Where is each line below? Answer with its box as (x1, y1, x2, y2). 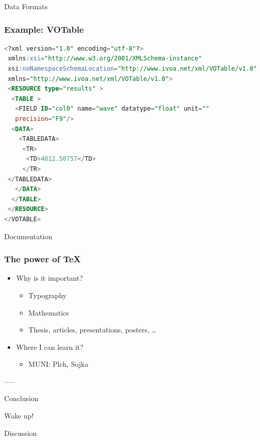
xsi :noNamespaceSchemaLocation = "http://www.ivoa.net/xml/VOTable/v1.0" (8, 65, 257, 72)
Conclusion (4, 393, 38, 404)
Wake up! (4, 410, 34, 421)
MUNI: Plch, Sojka (28, 359, 89, 369)
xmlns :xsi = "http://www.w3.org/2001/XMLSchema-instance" (8, 55, 202, 62)
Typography (28, 289, 67, 300)
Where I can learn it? (16, 341, 83, 352)
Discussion (4, 427, 37, 438)
